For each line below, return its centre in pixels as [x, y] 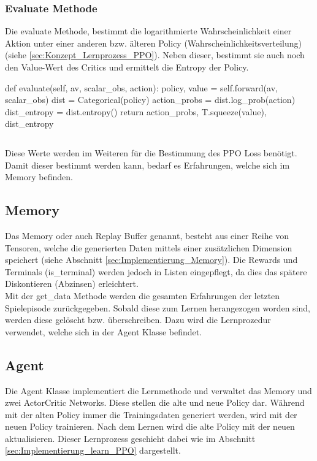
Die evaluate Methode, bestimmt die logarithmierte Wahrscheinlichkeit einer [148, 31]
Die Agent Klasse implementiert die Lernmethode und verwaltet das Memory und [158, 390]
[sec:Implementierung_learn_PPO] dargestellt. [93, 450]
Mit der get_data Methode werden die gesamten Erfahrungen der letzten [143, 295]
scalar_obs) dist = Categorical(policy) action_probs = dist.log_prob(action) [150, 100]
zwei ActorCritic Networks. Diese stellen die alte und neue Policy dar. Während [155, 402]
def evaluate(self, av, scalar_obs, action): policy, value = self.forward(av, [141, 87]
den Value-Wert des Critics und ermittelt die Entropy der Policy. [127, 67]
